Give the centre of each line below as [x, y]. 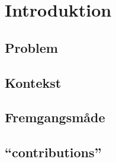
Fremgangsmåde [55, 117]
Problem [31, 47]
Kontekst [33, 82]
